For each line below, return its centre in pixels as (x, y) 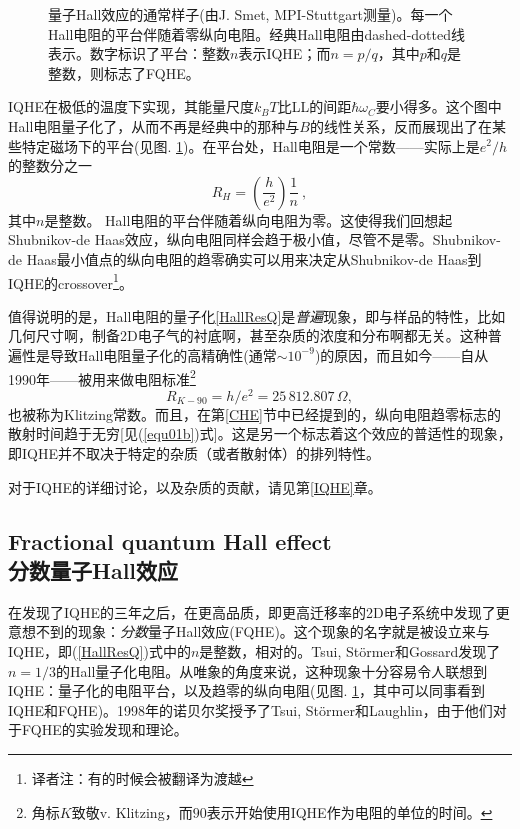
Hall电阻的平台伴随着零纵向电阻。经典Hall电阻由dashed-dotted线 (256, 33)
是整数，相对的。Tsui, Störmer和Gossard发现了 (350, 651)
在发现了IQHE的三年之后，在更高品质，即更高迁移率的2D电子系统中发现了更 (259, 611)
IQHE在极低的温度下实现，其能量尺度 (131, 106)
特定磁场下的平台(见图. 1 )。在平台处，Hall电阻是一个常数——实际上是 (250, 145)
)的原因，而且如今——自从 (401, 354)
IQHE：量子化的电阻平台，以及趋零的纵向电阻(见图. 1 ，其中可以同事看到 (246, 690)
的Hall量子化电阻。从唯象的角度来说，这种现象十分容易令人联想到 (272, 670)
